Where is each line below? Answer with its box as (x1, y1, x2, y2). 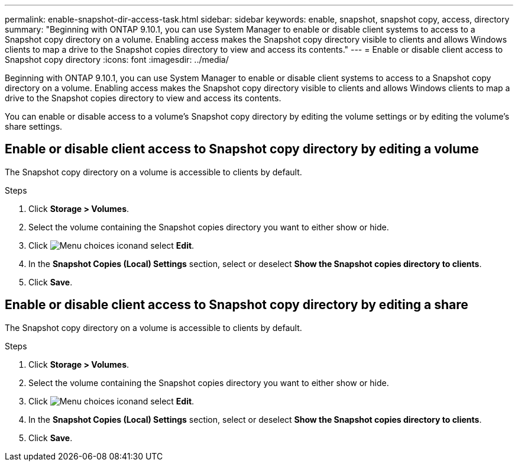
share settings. (5, 121, 63, 131)
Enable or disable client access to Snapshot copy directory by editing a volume (5, 142, 479, 157)
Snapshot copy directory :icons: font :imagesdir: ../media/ (5, 54, 229, 65)
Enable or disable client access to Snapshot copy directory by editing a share (5, 297, 468, 313)
